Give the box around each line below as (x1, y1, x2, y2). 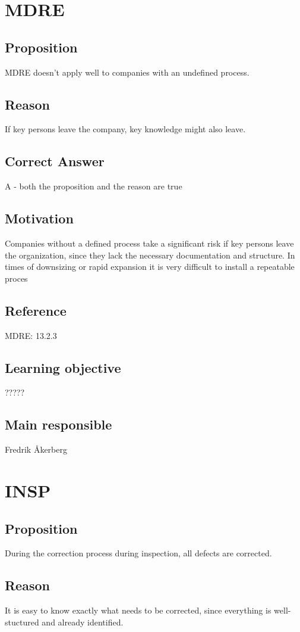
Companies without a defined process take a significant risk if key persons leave (5, 236, 294, 249)
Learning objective (5, 358, 121, 376)
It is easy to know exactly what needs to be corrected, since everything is (5, 604, 271, 617)
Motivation (5, 209, 74, 228)
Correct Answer (5, 152, 105, 170)
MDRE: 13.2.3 (5, 329, 57, 341)
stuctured (5, 615, 39, 628)
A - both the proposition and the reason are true (5, 180, 182, 192)
